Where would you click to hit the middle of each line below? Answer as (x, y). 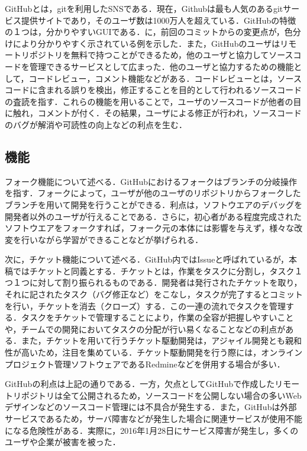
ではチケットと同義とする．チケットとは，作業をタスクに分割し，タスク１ (158, 271)
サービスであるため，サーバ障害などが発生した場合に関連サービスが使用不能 (154, 419)
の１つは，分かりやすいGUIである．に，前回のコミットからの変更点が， (145, 32)
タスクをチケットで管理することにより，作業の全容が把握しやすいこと (157, 317)
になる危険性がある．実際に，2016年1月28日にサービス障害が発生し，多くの (152, 430)
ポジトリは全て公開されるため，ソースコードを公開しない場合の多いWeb (161, 395)
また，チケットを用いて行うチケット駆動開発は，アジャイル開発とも (153, 340)
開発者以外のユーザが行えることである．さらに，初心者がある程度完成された (153, 216)
